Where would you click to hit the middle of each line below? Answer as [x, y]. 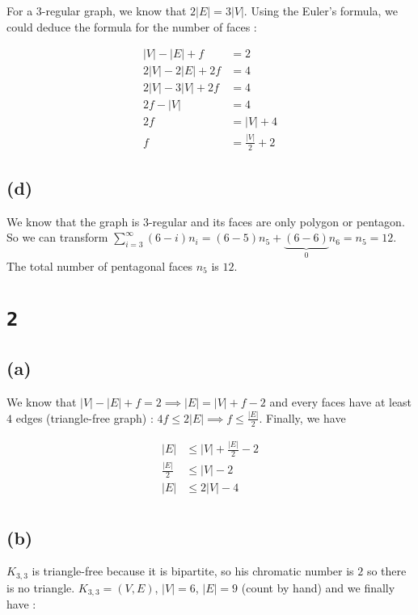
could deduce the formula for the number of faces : [132, 26]
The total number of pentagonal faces [99, 265]
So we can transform [57, 237]
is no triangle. [41, 587]
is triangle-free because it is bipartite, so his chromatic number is [193, 571]
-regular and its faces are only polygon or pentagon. [277, 221]
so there [386, 571]
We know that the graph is [73, 221]
